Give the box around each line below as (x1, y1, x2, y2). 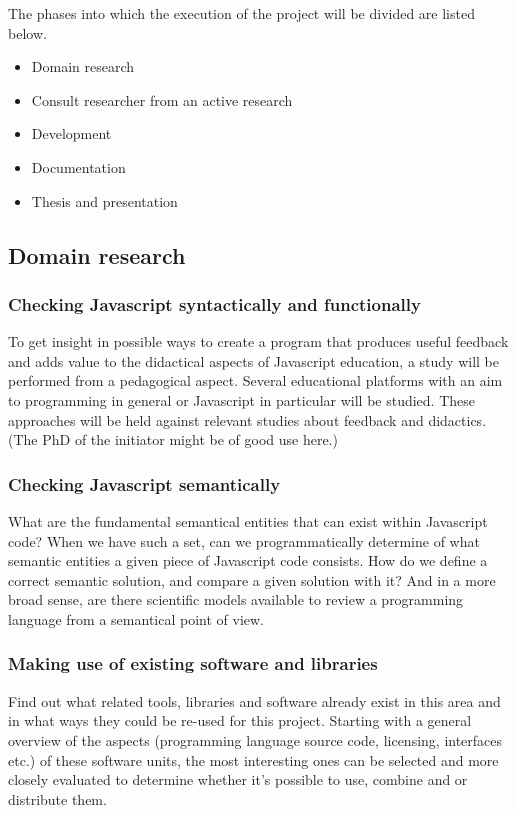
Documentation (31, 156, 126, 177)
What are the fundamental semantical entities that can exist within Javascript (8, 510, 488, 531)
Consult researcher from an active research (31, 89, 293, 110)
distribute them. (8, 788, 107, 809)
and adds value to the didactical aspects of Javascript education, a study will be (8, 350, 500, 371)
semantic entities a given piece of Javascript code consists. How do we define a (8, 550, 488, 571)
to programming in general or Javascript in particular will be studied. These (8, 389, 475, 410)
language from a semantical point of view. (8, 608, 265, 629)
